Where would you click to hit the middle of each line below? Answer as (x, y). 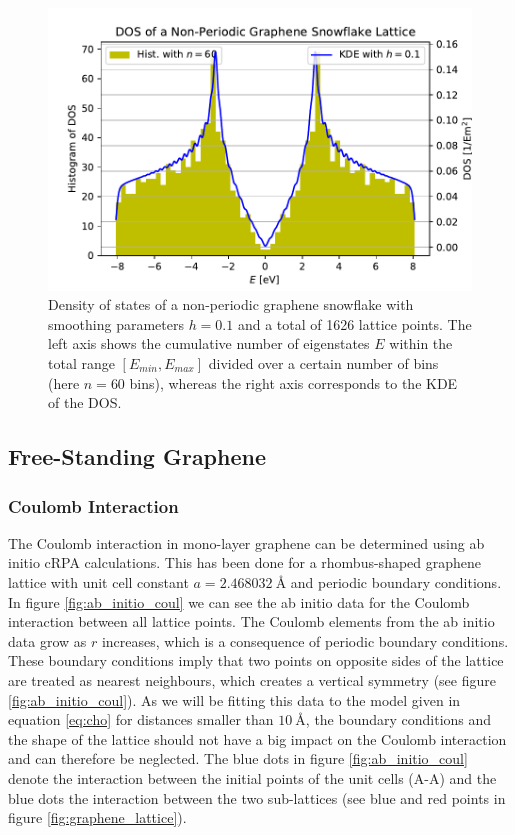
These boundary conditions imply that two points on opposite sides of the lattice (256, 660)
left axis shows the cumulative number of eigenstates (209, 343)
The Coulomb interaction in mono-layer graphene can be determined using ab (246, 542)
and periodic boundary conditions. (396, 582)
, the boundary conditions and (398, 719)
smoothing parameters (116, 323)
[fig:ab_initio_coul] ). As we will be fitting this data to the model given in (234, 699)
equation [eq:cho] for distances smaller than (141, 719)
